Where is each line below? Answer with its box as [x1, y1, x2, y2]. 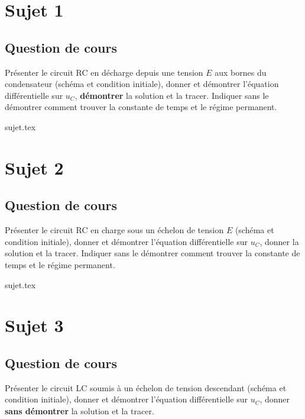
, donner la [259, 235, 299, 247]
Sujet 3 [5, 313, 64, 337]
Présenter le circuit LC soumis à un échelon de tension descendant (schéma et [5, 381, 287, 394]
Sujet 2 [5, 155, 64, 179]
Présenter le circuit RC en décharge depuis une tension [5, 66, 203, 78]
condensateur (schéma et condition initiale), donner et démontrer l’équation [5, 78, 279, 90]
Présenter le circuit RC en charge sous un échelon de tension [5, 224, 224, 236]
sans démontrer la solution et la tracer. [5, 404, 154, 417]
